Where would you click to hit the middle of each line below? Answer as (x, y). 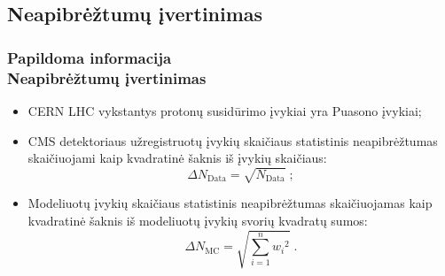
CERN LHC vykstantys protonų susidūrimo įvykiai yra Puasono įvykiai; (225, 110)
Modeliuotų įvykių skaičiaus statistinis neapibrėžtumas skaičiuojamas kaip (230, 203)
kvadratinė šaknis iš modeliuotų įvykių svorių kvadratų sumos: (198, 220)
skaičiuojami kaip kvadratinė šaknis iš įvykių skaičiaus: (177, 158)
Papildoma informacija (90, 57)
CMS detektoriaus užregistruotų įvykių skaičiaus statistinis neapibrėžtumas (233, 140)
